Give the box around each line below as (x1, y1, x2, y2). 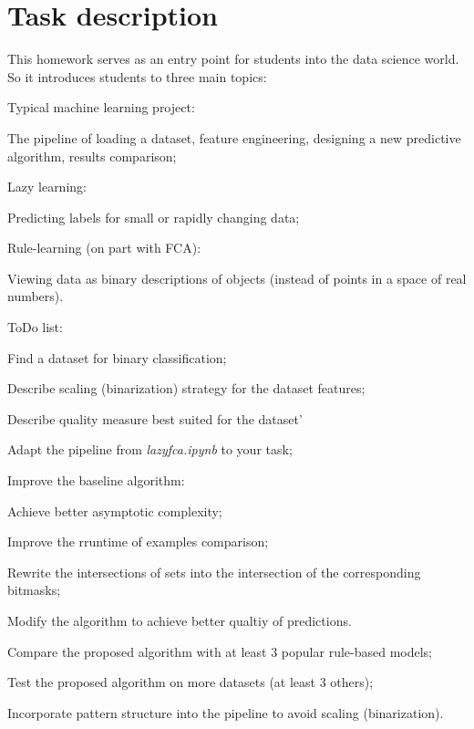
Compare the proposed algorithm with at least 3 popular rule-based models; (7, 641, 433, 661)
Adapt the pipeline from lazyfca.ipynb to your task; (7, 440, 293, 459)
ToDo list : (7, 318, 63, 337)
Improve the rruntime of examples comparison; (7, 532, 269, 551)
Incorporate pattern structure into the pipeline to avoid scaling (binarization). (7, 703, 444, 722)
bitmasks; (7, 580, 61, 599)
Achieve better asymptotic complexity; (7, 501, 222, 520)
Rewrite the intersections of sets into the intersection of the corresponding (7, 562, 421, 581)
